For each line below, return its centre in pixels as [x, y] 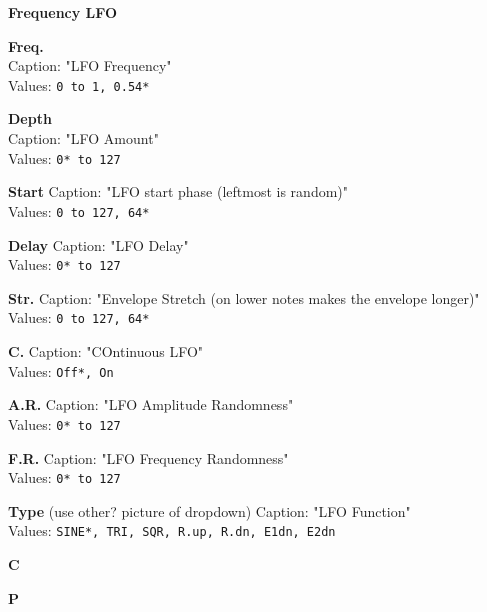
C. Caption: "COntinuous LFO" [106, 351]
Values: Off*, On [61, 370]
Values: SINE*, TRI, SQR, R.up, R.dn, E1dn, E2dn [172, 530]
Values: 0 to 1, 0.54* [79, 84]
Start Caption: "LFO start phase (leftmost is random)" [178, 191]
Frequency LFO [63, 12]
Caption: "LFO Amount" [83, 138]
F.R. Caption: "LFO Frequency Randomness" [148, 457]
